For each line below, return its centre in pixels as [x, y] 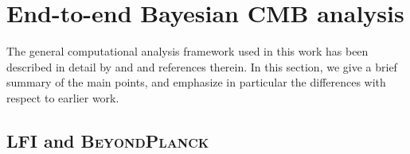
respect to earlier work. [63, 97]
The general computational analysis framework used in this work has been [187, 51]
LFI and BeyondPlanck [108, 140]
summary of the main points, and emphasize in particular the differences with [196, 82]
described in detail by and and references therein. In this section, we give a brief [202, 66]
